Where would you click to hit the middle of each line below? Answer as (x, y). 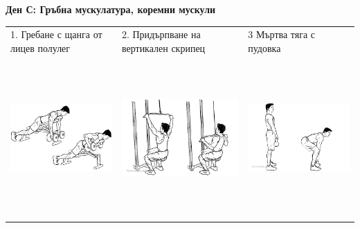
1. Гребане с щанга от (56, 34)
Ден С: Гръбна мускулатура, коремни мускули (111, 9)
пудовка (264, 47)
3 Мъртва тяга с (282, 34)
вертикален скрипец (163, 47)
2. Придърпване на (161, 34)
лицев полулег (40, 47)
